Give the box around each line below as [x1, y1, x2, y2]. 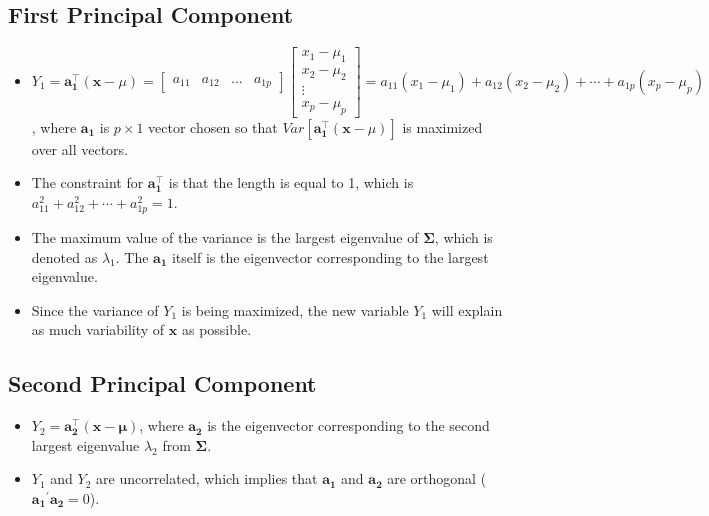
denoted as [31, 246, 98, 267]
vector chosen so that [148, 116, 278, 137]
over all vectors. [31, 138, 128, 159]
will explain [431, 299, 503, 320]
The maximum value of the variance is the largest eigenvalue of [31, 227, 419, 248]
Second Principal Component [8, 368, 317, 399]
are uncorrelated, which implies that [96, 468, 318, 489]
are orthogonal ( [387, 468, 487, 489]
